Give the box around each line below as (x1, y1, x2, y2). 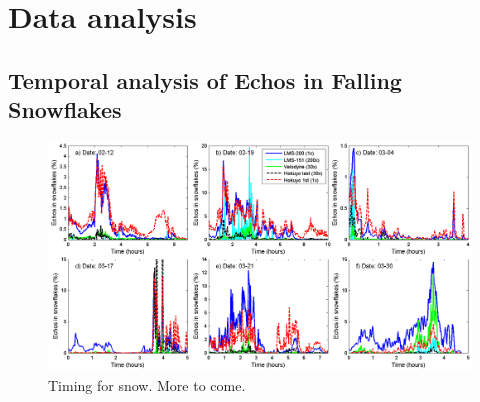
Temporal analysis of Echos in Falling (8, 64, 402, 95)
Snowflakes (8, 94, 122, 125)
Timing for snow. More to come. (48, 374, 246, 395)
